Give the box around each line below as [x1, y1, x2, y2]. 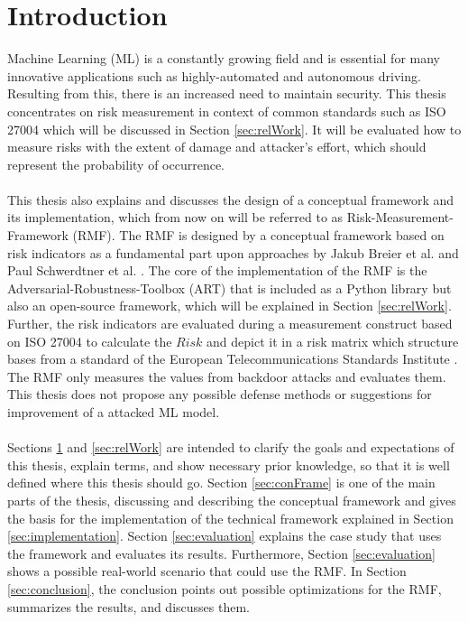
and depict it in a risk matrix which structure [206, 331, 459, 350]
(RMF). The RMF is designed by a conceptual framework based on [72, 226, 445, 245]
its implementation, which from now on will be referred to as [7, 208, 344, 227]
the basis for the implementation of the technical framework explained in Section [7, 508, 454, 527]
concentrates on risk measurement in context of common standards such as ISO [7, 101, 446, 120]
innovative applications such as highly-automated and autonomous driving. [7, 66, 421, 85]
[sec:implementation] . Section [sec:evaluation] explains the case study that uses [7, 526, 442, 545]
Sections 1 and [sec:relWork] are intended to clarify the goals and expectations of [7, 438, 454, 457]
